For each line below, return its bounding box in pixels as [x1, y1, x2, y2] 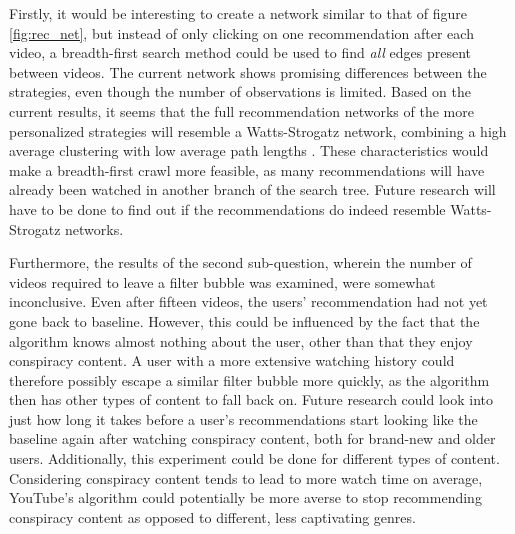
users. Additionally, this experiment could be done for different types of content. [9, 448, 500, 469]
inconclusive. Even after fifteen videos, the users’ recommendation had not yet [9, 291, 488, 312]
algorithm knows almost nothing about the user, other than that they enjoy [9, 330, 473, 351]
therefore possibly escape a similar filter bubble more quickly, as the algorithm [9, 369, 490, 390]
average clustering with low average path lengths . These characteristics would [9, 140, 489, 161]
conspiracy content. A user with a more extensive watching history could [9, 350, 455, 371]
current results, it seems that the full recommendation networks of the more [9, 100, 474, 121]
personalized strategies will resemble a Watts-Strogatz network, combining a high [9, 120, 507, 141]
